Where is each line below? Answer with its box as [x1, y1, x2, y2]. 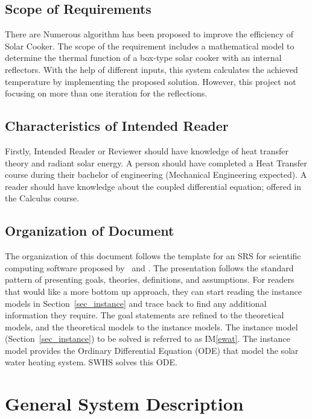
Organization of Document [5, 221, 174, 240]
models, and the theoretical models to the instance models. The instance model [5, 320, 298, 333]
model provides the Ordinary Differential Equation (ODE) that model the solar [5, 344, 299, 356]
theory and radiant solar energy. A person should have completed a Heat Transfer [5, 156, 307, 169]
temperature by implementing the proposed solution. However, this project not [5, 75, 296, 87]
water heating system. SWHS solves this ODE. [5, 356, 177, 368]
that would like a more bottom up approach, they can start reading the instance [5, 285, 302, 297]
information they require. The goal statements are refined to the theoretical [5, 309, 284, 321]
